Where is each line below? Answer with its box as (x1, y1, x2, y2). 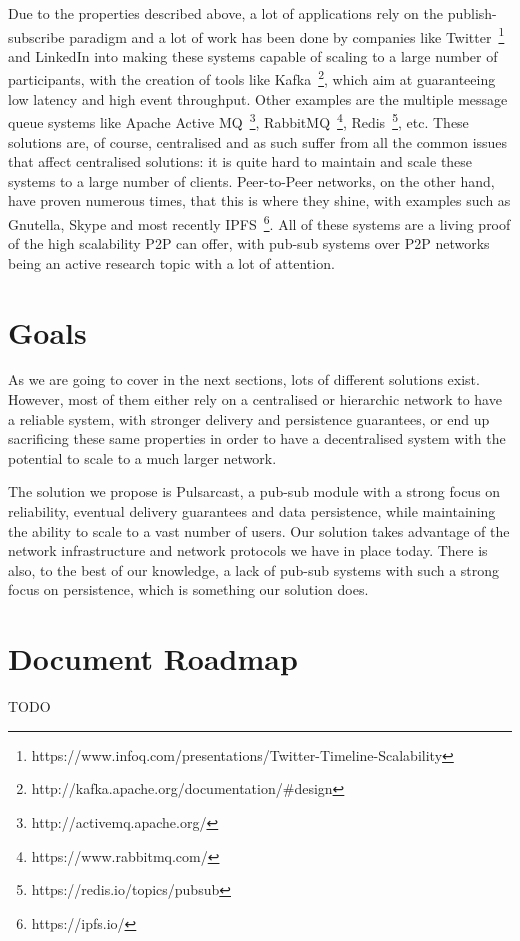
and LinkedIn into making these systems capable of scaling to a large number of (8, 45, 498, 66)
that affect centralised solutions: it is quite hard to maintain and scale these (8, 151, 473, 172)
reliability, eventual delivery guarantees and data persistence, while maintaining (8, 501, 496, 522)
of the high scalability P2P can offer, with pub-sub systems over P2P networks (8, 233, 490, 254)
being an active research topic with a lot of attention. (8, 252, 335, 273)
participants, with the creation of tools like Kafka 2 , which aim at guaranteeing (8, 66, 496, 90)
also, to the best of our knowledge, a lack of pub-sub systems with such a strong (8, 559, 500, 580)
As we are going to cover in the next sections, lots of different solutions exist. (8, 369, 480, 390)
